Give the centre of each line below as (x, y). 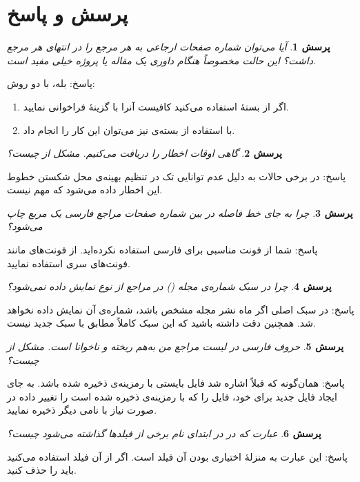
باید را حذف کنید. (42, 470)
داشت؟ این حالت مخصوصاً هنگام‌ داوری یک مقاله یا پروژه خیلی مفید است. (162, 60)
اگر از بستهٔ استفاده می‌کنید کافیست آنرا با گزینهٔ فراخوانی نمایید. (156, 106)
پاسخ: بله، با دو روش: (51, 83)
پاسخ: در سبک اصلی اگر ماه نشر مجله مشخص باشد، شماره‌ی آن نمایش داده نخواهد (181, 309)
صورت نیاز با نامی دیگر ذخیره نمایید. (82, 410)
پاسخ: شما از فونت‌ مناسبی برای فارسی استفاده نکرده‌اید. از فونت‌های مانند (162, 250)
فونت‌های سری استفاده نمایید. (69, 263)
